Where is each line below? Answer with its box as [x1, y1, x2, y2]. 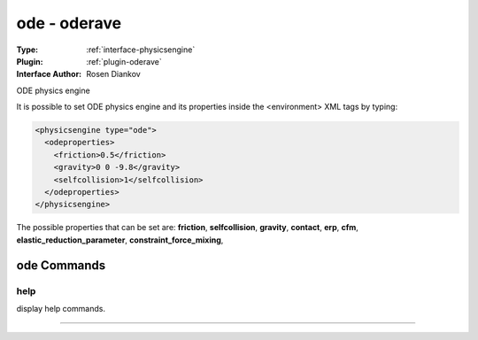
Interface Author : [16, 69, 82, 80]
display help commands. [16, 303, 106, 313]
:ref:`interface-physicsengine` [86, 44, 196, 55]
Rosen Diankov [86, 69, 141, 80]
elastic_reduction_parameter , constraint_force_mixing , [16, 235, 224, 245]
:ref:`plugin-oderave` [86, 56, 163, 66]
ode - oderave [16, 13, 122, 33]
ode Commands [16, 258, 106, 273]
